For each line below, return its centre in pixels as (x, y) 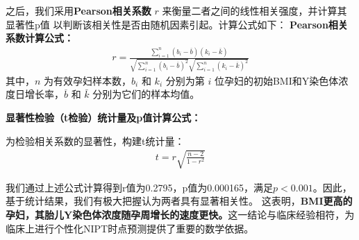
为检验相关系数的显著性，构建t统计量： (95, 140)
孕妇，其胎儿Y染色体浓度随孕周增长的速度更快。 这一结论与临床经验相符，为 (180, 214)
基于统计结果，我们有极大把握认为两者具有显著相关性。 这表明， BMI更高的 (179, 201)
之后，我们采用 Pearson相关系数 (78, 10)
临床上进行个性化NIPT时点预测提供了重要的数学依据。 (130, 228)
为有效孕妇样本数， (88, 80)
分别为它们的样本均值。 (146, 94)
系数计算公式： (40, 38)
